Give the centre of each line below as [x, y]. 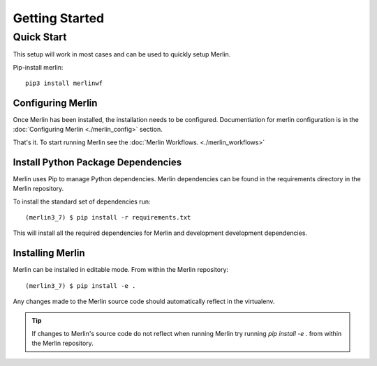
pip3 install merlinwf [64, 83]
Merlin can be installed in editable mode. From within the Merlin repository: [121, 270]
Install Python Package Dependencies [97, 162]
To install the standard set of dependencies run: [82, 201]
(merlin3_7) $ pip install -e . [81, 285]
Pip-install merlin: [38, 67]
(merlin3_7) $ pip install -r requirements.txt [108, 217]
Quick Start [40, 37]
